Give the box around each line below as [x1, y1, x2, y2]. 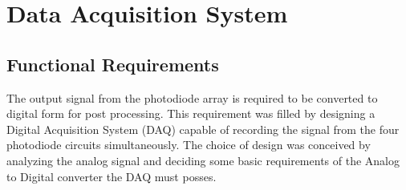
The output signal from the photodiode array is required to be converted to [6, 89, 378, 106]
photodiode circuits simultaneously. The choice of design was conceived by [6, 136, 371, 153]
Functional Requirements [6, 51, 219, 76]
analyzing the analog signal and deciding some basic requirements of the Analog [6, 152, 400, 168]
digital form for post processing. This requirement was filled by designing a [6, 105, 376, 122]
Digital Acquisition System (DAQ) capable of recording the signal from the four [6, 120, 400, 137]
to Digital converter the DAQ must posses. [6, 168, 217, 184]
